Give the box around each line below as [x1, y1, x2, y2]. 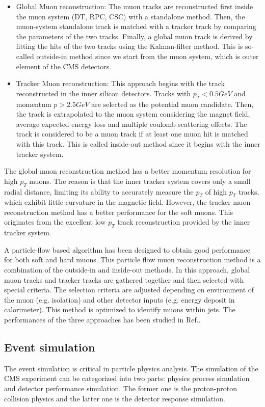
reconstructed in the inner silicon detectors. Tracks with [16, 88, 191, 98]
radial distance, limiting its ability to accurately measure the [4, 186, 194, 197]
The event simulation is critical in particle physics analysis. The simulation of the [4, 363, 258, 373]
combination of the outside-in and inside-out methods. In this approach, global [4, 264, 250, 275]
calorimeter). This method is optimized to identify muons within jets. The [4, 304, 235, 315]
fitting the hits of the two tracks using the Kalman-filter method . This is [16, 41, 243, 51]
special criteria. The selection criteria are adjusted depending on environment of [4, 284, 254, 295]
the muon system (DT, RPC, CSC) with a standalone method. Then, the [16, 11, 245, 21]
